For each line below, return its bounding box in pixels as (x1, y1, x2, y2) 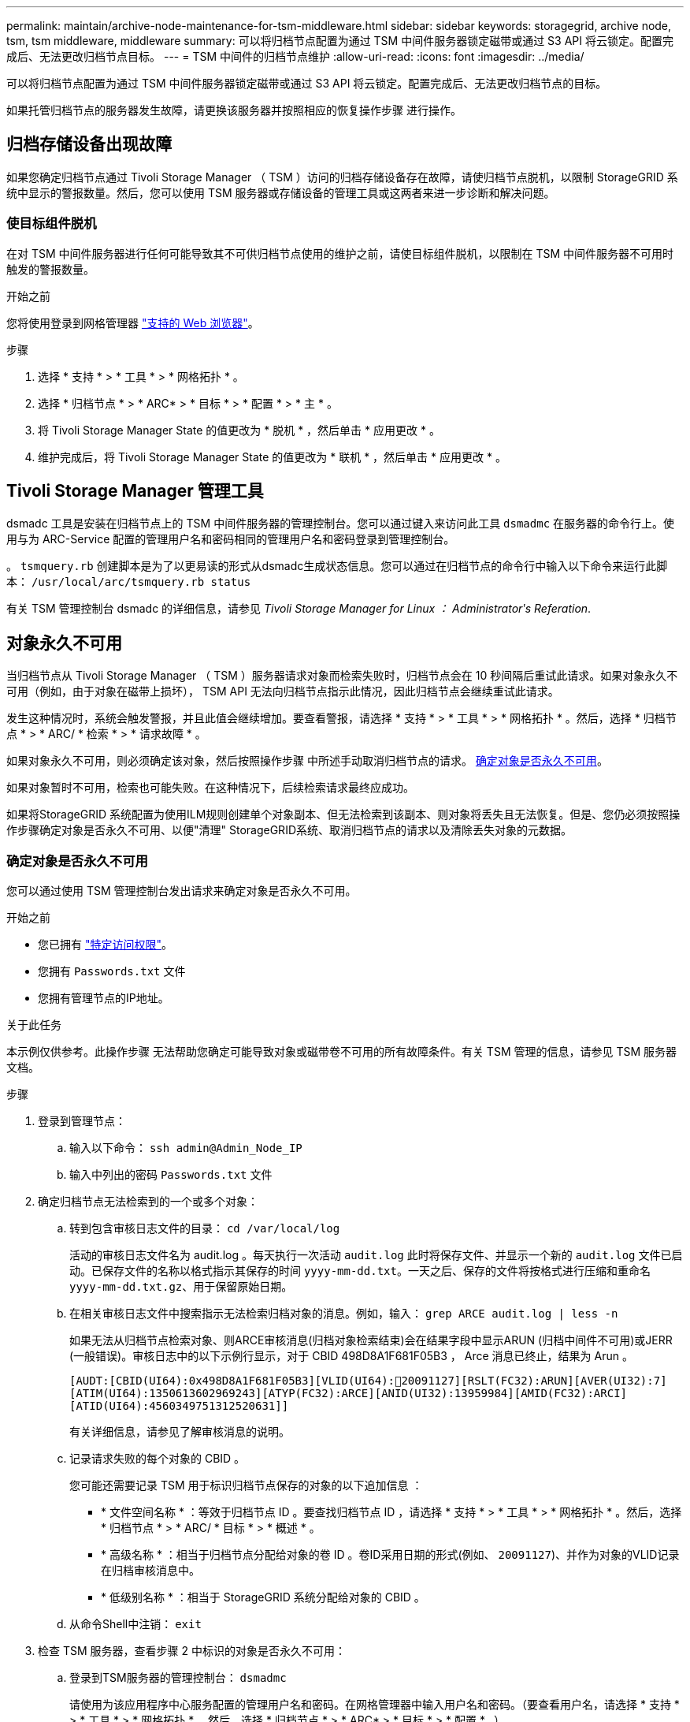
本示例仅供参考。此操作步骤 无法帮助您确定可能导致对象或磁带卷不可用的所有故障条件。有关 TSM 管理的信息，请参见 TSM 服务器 (6, 1045, 677, 1059)
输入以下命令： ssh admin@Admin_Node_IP (69, 1141, 302, 1155)
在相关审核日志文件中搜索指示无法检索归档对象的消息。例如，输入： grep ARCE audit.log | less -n (69, 1306, 618, 1321)
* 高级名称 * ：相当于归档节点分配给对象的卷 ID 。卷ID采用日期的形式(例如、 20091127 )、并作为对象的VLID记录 (101, 1548, 680, 1562)
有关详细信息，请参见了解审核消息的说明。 (69, 1425, 290, 1439)
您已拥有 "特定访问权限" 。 (38, 937, 172, 952)
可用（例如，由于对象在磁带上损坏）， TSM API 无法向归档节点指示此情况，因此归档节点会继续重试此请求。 (6, 684, 559, 699)
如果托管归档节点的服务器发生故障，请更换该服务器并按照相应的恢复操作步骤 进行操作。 (6, 103, 462, 117)
